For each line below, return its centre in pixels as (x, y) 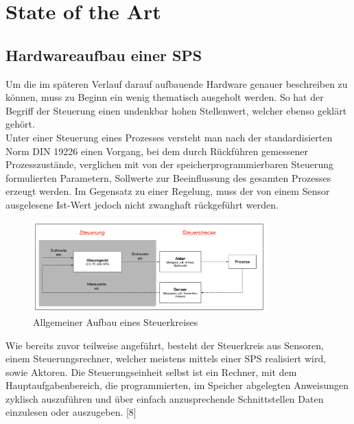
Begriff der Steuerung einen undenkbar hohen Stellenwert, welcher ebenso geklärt (176, 110)
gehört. (20, 124)
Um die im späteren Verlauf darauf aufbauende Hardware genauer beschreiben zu (177, 83)
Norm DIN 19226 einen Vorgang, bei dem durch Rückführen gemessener (157, 151)
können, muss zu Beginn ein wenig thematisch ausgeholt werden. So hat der (165, 97)
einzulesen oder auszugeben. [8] (71, 412)
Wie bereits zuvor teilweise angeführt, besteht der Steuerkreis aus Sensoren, (165, 345)
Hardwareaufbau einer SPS (104, 55)
